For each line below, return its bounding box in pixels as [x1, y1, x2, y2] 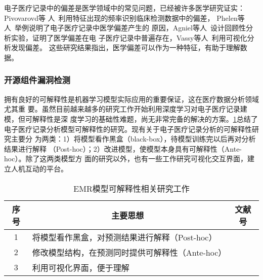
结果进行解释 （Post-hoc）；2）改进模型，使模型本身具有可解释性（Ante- [4, 143, 242, 154]
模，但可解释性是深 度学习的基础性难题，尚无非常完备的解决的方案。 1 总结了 [4, 113, 258, 124]
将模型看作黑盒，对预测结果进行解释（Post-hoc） [32, 231, 217, 243]
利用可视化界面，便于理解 [32, 261, 129, 273]
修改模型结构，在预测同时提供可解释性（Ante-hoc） [32, 246, 227, 258]
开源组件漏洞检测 [4, 74, 70, 86]
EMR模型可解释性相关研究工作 [73, 182, 190, 194]
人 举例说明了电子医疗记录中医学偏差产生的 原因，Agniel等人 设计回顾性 [4, 22, 246, 33]
